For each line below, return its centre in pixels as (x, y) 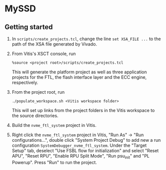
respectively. (25, 83)
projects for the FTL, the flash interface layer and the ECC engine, (79, 77)
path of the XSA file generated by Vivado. (54, 44)
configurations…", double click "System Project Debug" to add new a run (86, 140)
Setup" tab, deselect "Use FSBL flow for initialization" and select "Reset (85, 151)
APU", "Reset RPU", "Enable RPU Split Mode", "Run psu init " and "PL (81, 157)
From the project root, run (38, 92)
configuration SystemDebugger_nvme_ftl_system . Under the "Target (79, 145)
